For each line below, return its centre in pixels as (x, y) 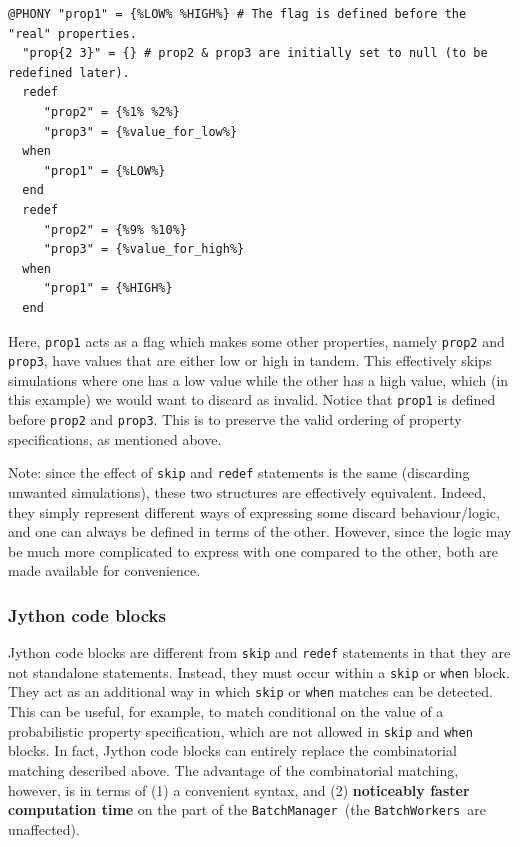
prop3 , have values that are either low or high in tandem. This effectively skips (250, 360)
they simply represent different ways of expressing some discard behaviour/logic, (254, 511)
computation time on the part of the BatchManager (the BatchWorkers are (247, 809)
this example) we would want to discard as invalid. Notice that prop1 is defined (252, 399)
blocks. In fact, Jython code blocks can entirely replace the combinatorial (232, 750)
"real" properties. (72, 33)
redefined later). (69, 72)
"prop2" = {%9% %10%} (115, 229)
